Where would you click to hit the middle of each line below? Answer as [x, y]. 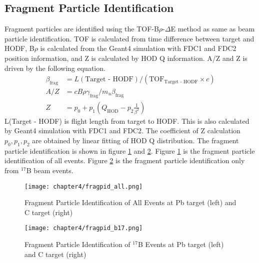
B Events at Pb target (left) [181, 244]
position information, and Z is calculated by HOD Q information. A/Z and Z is [126, 58]
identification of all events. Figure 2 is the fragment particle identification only [125, 160]
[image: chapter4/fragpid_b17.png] [84, 228]
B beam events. [50, 170]
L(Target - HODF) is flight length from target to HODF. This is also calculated [127, 121]
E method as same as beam [213, 29]
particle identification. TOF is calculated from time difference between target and [129, 38]
